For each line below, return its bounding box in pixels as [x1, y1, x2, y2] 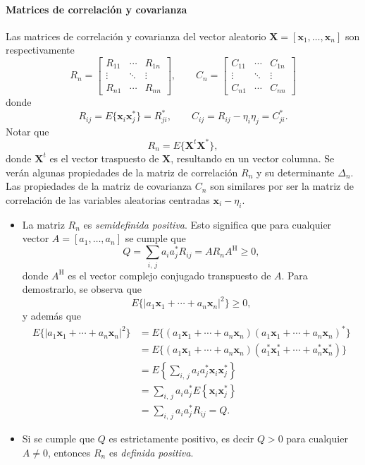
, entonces [47, 445, 91, 459]
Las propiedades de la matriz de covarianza [6, 179, 192, 193]
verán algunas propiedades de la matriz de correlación [6, 164, 238, 179]
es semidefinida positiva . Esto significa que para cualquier [83, 217, 332, 231]
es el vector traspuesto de [49, 150, 159, 165]
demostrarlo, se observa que [22, 282, 142, 296]
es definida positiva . [109, 445, 194, 459]
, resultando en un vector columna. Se [171, 150, 335, 165]
